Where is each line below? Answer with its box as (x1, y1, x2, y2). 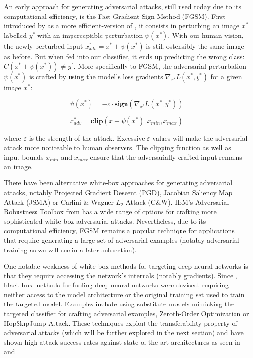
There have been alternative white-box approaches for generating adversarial (4, 178, 233, 188)
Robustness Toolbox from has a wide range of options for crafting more (4, 206, 217, 216)
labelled (4, 30, 27, 40)
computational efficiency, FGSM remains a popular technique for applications (4, 225, 235, 235)
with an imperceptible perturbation (37, 30, 143, 40)
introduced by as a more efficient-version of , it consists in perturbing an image (4, 20, 239, 31)
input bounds (4, 152, 44, 162)
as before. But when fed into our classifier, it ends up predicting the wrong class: (4, 51, 245, 61)
